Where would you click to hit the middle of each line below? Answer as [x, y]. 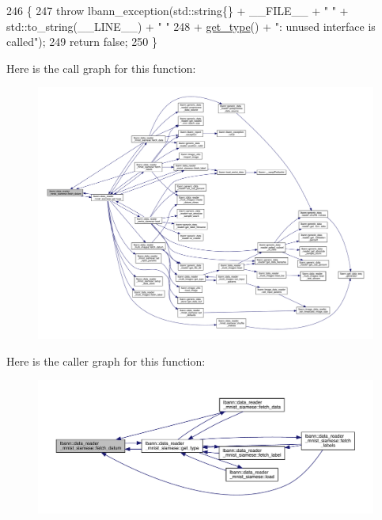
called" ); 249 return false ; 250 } [82, 42]
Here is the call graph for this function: [101, 68]
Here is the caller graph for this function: [106, 361]
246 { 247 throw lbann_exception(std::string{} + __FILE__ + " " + [178, 10]
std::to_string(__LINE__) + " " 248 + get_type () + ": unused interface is [191, 26]
